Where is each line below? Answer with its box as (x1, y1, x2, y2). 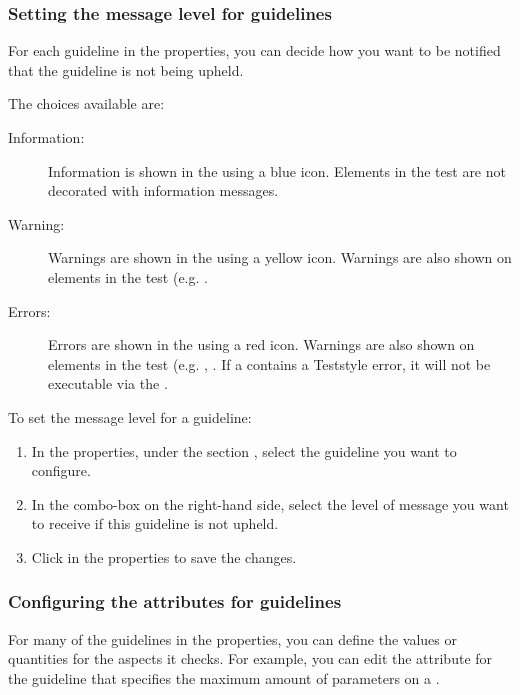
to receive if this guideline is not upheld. (31, 513, 279, 534)
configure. (31, 460, 91, 481)
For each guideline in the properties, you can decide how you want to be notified (8, 40, 501, 61)
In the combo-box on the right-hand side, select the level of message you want (31, 493, 509, 514)
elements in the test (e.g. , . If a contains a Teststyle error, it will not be (48, 353, 491, 374)
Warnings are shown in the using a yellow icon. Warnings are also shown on (48, 247, 512, 268)
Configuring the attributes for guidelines (8, 589, 342, 614)
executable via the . (48, 373, 168, 394)
